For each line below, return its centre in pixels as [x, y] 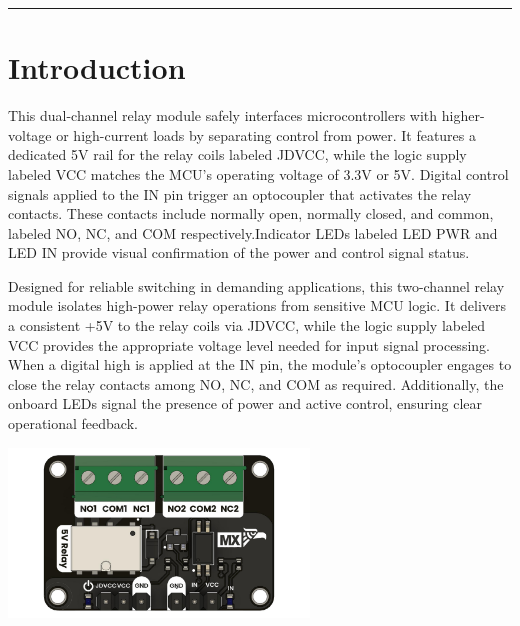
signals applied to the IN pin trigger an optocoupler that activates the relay [240, 193]
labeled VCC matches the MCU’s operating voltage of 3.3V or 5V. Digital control [258, 173]
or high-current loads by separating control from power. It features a [266, 134]
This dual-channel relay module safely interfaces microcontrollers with [223, 115]
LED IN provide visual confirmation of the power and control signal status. [239, 252]
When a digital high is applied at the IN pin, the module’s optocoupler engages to [260, 364]
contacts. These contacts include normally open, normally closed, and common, [251, 213]
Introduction [97, 67]
